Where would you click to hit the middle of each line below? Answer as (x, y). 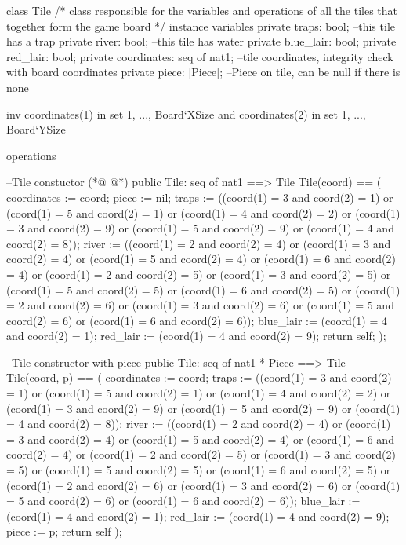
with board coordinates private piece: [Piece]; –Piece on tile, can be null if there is (203, 72)
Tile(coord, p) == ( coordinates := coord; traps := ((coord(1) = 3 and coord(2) (199, 377)
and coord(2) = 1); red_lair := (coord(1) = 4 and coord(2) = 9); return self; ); (196, 336)
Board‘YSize (36, 129)
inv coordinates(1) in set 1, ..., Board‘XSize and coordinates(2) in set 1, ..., (186, 113)
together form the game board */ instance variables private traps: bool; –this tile (201, 26)
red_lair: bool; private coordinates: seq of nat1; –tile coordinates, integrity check (200, 56)
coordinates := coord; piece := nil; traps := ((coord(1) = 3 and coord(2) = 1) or (200, 197)
